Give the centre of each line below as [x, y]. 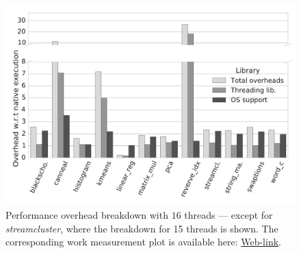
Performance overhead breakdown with [87, 215]
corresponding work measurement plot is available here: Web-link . [143, 242]
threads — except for [228, 215]
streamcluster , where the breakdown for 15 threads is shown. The [142, 228]
